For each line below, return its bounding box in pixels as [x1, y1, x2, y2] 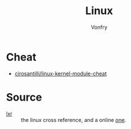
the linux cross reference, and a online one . [21, 116, 126, 123]
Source [6, 90, 42, 104]
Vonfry [90, 24, 108, 31]
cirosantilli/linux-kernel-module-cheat [14, 70, 107, 77]
